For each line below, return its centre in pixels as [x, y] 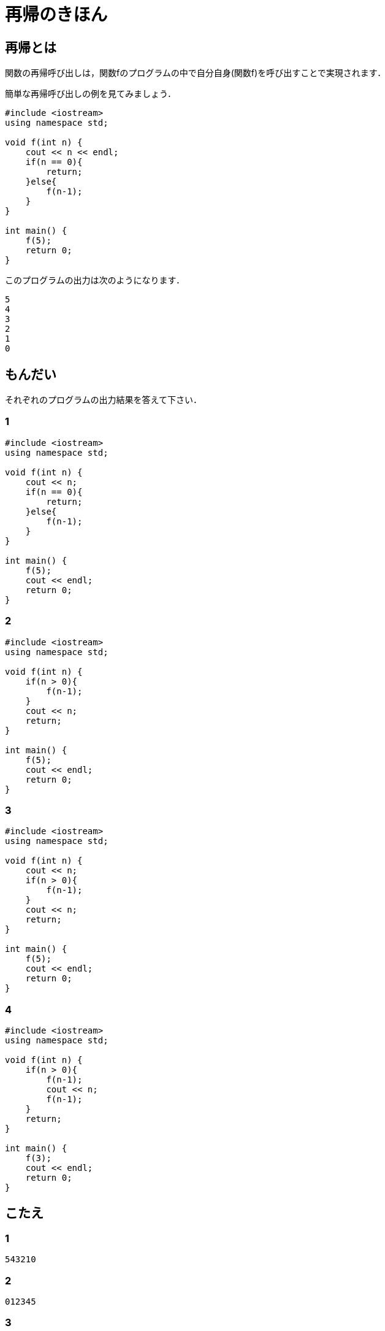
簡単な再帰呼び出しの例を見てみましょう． [90, 94]
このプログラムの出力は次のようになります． [95, 280]
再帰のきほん [56, 15]
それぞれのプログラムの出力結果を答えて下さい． [103, 400]
